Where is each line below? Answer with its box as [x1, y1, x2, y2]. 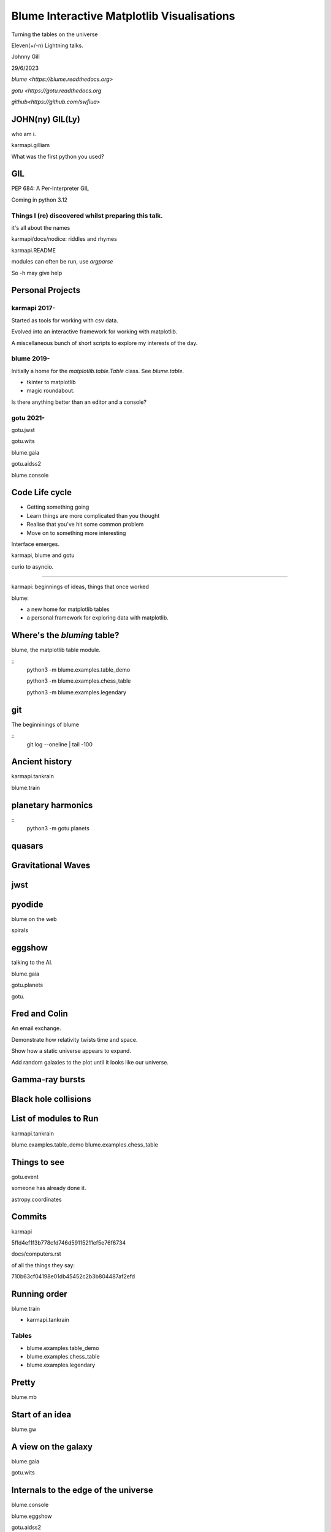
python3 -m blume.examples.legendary [26, 688, 127, 696]
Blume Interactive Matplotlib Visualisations [11, 9, 235, 23]
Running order [11, 1289, 67, 1299]
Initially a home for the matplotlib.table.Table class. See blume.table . [11, 367, 185, 374]
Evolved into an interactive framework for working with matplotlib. [11, 328, 178, 335]
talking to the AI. [11, 959, 53, 966]
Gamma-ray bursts [11, 1074, 85, 1085]
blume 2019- [11, 354, 50, 363]
